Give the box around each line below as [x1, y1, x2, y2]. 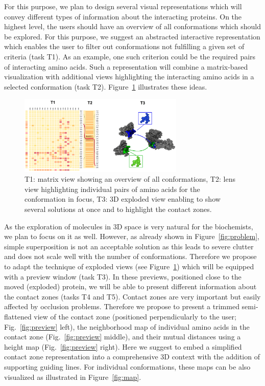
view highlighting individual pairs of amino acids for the [25, 183, 200, 194]
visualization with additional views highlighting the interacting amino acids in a [4, 71, 254, 82]
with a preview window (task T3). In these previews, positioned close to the [4, 271, 242, 282]
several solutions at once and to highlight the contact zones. [25, 204, 212, 215]
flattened [4, 311, 32, 321]
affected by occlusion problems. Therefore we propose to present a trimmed [4, 301, 239, 312]
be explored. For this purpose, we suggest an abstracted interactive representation [4, 31, 260, 41]
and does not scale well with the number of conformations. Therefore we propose [4, 251, 257, 262]
